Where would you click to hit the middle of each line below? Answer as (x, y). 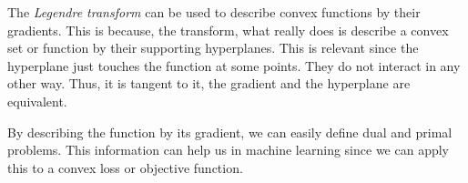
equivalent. (37, 101)
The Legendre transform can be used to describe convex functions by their (214, 12)
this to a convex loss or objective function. (125, 167)
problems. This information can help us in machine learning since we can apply (228, 150)
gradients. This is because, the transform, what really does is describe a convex (228, 30)
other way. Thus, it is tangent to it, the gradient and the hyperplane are (209, 83)
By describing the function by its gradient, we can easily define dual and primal (230, 132)
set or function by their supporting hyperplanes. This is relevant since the (213, 48)
